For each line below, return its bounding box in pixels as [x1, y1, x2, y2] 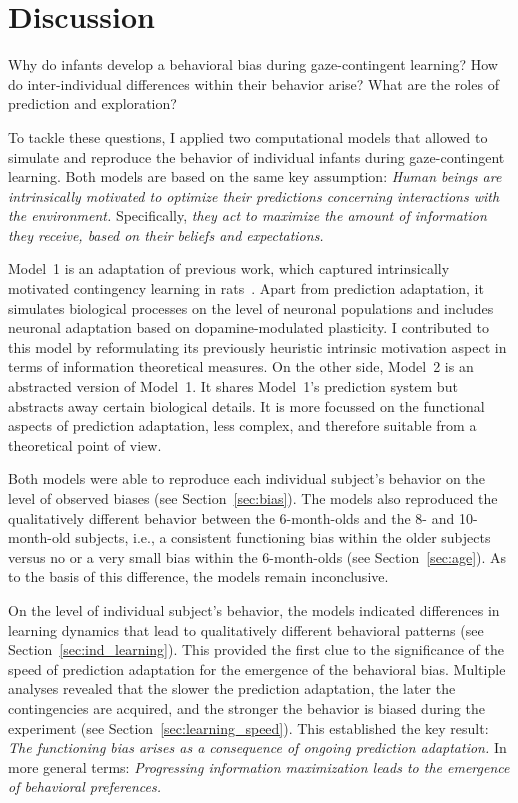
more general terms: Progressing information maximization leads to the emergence [8, 756, 510, 777]
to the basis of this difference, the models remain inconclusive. [8, 566, 389, 587]
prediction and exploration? [8, 93, 177, 114]
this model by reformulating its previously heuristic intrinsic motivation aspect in [8, 336, 507, 357]
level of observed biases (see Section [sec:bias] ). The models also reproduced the [8, 488, 498, 508]
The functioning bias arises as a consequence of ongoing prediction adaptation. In [8, 737, 507, 758]
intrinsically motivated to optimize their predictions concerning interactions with [8, 185, 500, 206]
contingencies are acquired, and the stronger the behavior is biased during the [8, 697, 485, 718]
